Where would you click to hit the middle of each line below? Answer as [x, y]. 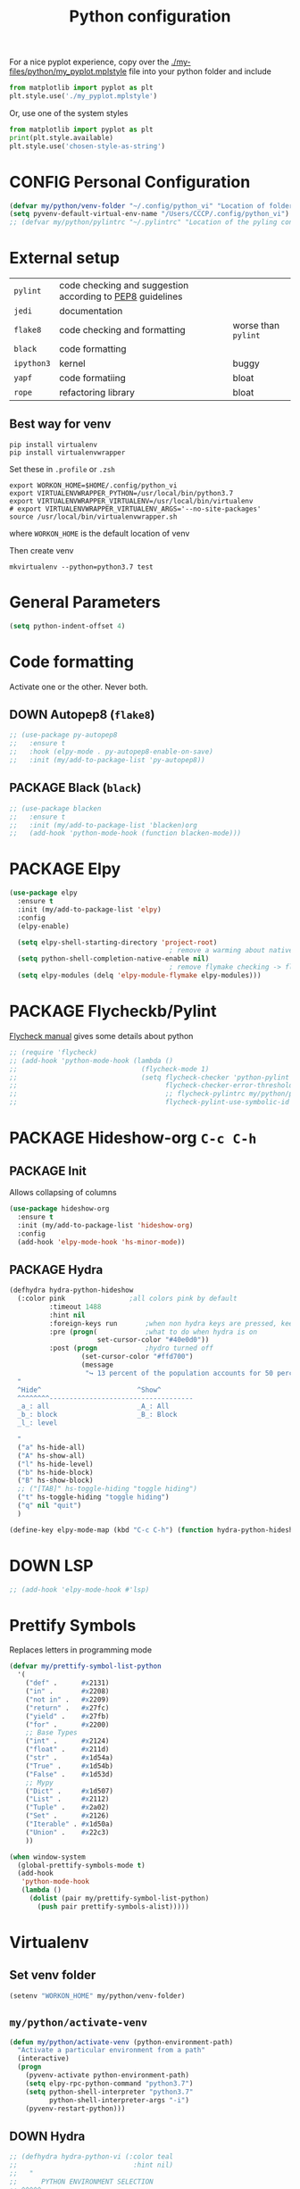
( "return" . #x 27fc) [67, 1708]
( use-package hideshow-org [59, 1209]
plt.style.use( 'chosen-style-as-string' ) [87, 146]
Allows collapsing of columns [63, 1192]
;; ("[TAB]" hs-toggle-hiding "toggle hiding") [108, 1489]
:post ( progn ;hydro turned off [131, 1348]
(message [97, 1365]
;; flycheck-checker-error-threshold [151, 1086]
